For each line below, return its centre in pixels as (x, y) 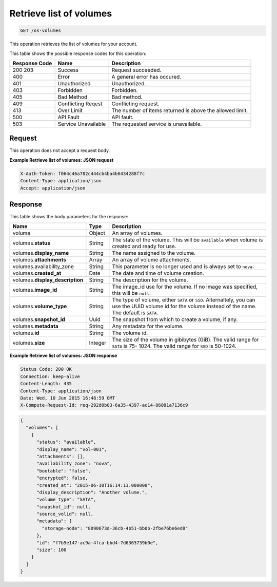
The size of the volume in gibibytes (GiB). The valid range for (185, 340)
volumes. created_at (37, 273)
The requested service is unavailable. (157, 124)
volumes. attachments (39, 260)
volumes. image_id (35, 290)
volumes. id (26, 333)
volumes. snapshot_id (39, 319)
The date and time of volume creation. (158, 273)
